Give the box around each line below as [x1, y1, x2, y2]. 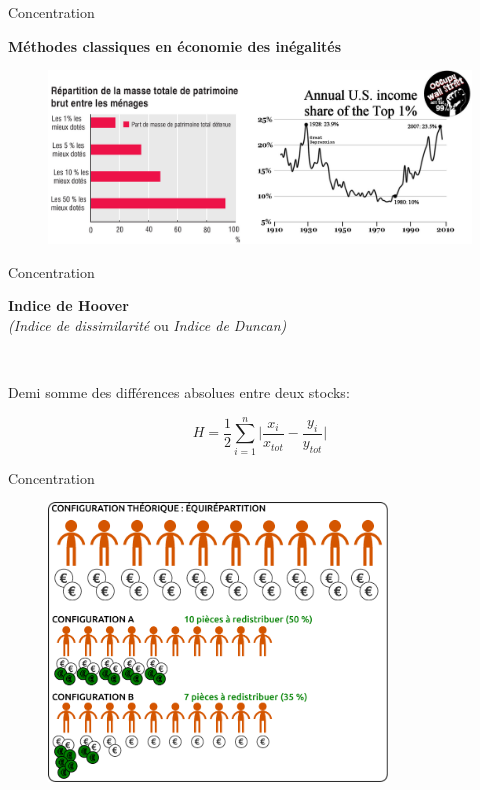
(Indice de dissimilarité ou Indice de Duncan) [8, 314, 287, 335]
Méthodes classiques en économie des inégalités [8, 35, 342, 56]
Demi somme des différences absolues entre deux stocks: [8, 382, 350, 403]
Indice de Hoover [8, 295, 129, 316]
